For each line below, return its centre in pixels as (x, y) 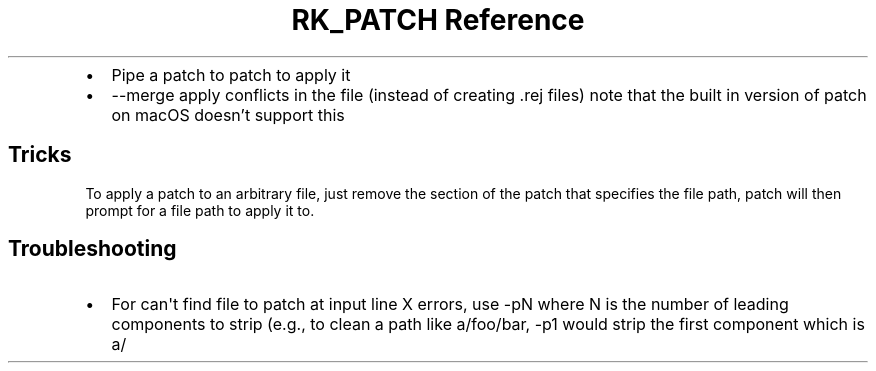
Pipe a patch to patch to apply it (231, 74)
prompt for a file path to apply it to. (200, 210)
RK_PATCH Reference (438, 20)
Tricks (40, 155)
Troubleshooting (92, 249)
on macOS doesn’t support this (228, 114)
